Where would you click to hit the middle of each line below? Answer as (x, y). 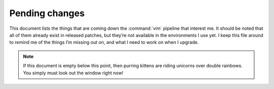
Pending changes (47, 13)
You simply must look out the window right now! (73, 73)
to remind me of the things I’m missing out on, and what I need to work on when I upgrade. (104, 42)
